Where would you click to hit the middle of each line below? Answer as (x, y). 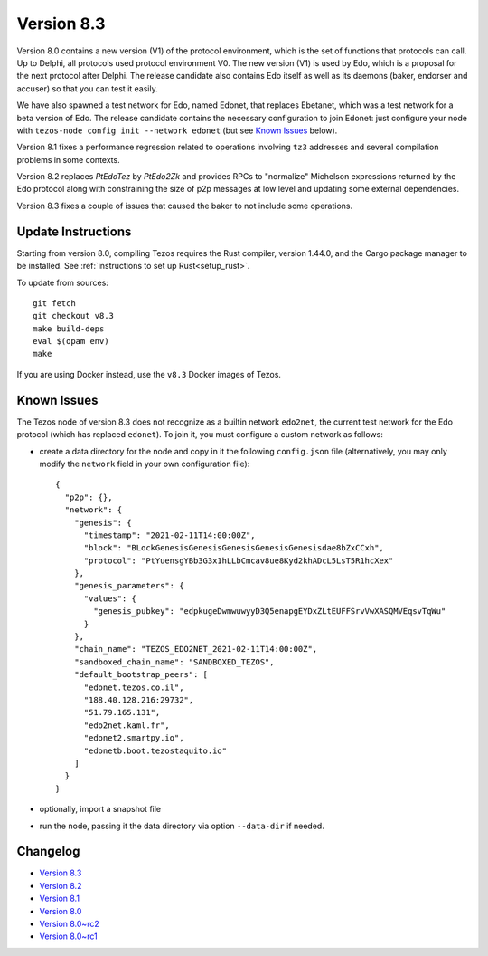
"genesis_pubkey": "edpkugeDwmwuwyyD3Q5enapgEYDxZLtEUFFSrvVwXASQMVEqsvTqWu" (270, 612)
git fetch (54, 303)
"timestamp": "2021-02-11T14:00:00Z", (170, 535)
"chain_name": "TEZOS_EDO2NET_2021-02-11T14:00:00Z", (196, 649)
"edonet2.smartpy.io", (134, 738)
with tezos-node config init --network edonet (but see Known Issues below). (177, 130)
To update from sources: (62, 282)
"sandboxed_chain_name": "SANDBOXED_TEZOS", (174, 662)
